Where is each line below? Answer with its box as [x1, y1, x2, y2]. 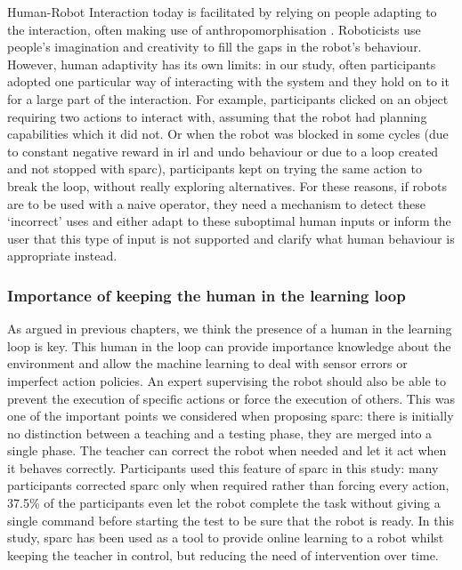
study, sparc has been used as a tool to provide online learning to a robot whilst [7, 528, 444, 547]
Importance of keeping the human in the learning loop [7, 284, 406, 306]
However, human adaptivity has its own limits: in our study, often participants [7, 54, 436, 73]
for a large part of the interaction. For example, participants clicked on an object [7, 89, 449, 108]
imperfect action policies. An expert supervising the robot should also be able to [7, 371, 446, 389]
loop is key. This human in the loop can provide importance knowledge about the [7, 336, 451, 355]
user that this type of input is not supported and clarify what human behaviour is [7, 229, 455, 247]
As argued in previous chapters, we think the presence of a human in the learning [7, 319, 452, 338]
